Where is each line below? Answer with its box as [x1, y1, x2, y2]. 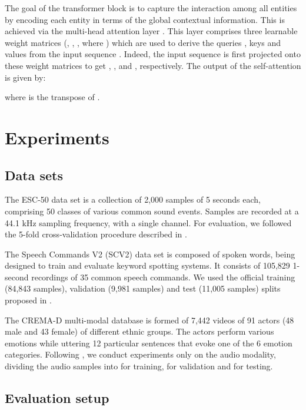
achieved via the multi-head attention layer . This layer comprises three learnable [5, 25, 298, 37]
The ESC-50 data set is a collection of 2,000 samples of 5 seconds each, [5, 193, 261, 206]
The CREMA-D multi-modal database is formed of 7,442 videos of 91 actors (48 [5, 313, 294, 326]
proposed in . [5, 294, 52, 306]
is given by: [5, 71, 46, 83]
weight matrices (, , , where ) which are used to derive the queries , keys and [5, 36, 281, 48]
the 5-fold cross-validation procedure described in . [5, 228, 187, 240]
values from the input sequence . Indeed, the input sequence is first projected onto [5, 48, 301, 60]
